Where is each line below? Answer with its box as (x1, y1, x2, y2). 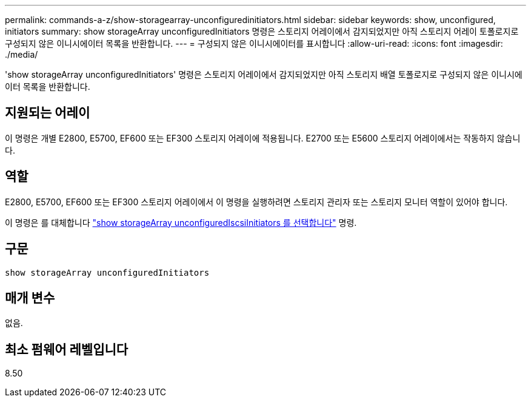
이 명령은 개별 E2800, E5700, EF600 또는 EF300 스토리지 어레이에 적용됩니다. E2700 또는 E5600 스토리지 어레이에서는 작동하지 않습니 (5, 132, 521, 143)
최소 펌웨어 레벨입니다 (5, 341, 129, 357)
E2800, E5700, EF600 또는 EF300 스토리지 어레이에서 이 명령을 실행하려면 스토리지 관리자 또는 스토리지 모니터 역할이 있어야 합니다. (5, 196, 508, 207)
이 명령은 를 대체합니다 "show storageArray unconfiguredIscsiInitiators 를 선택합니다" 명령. (5, 217, 357, 228)
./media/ (5, 49, 38, 60)
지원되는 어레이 (5, 105, 90, 121)
